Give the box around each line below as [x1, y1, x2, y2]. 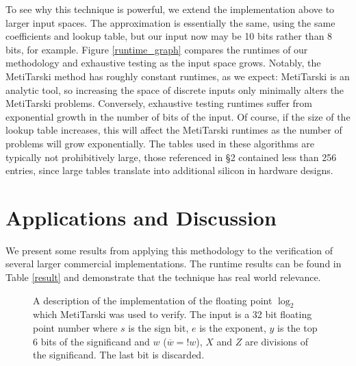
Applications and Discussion [5, 203, 277, 231]
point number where [33, 321, 118, 335]
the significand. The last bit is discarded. [33, 347, 205, 362]
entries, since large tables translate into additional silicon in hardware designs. [5, 163, 333, 178]
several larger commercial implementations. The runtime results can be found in [5, 256, 342, 271]
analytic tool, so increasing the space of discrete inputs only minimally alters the [5, 82, 344, 97]
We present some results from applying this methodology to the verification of [5, 243, 333, 257]
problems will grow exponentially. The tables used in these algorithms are [5, 136, 314, 150]
